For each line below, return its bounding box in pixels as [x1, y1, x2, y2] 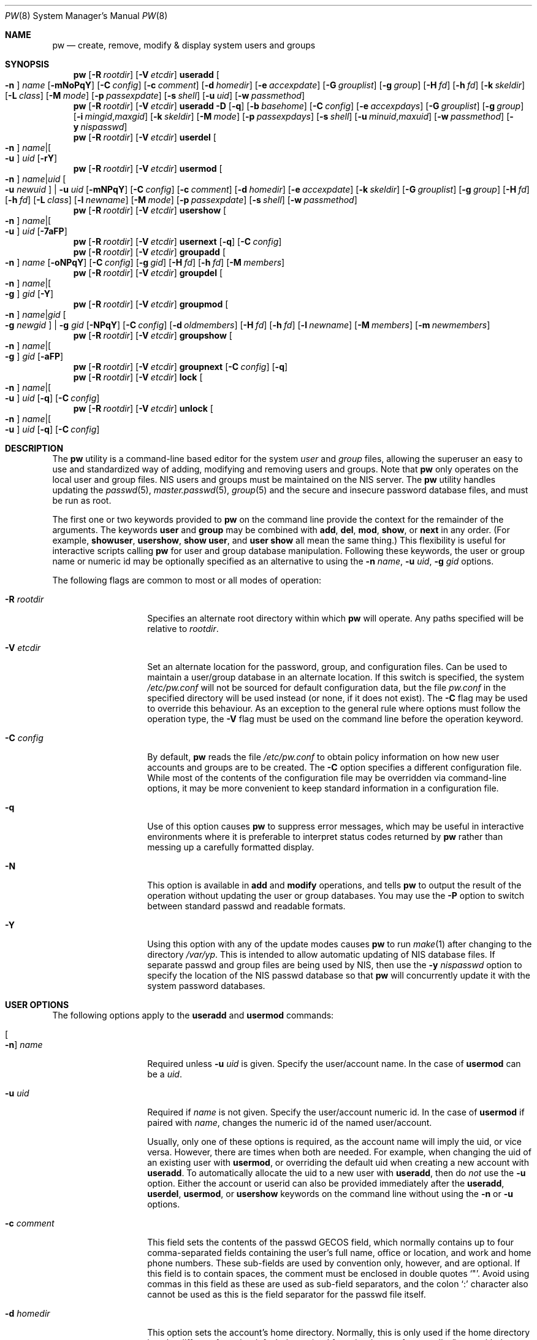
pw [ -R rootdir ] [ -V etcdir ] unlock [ [73, 403, 213, 414]
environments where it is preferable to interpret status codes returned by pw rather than [147, 831, 503, 842]
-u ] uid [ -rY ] [5, 153, 58, 163]
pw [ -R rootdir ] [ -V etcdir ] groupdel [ [73, 268, 223, 278]
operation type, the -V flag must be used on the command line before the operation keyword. [147, 714, 524, 724]
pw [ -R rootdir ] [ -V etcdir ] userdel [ [73, 132, 216, 142]
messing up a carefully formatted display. [147, 842, 314, 852]
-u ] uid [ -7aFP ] [5, 226, 67, 236]
